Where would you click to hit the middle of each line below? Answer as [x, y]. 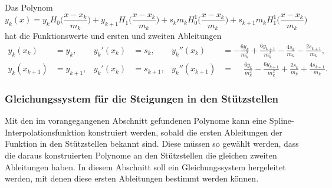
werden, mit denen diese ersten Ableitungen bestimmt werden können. [132, 178]
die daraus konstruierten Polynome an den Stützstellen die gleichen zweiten [141, 155]
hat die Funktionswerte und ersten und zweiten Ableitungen [113, 36]
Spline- [282, 121]
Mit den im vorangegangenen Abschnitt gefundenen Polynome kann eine [136, 121]
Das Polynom [29, 7]
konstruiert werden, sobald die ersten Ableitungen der [185, 132]
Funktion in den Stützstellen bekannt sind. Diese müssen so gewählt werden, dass [152, 144]
